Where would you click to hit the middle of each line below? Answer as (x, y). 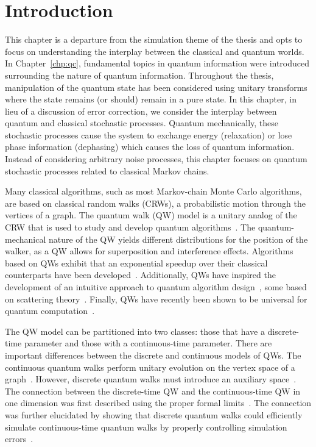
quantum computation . (50, 311)
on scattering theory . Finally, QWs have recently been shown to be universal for (156, 299)
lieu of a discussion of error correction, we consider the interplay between (141, 111)
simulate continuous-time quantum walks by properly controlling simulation (146, 427)
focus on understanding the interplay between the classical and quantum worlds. (155, 51)
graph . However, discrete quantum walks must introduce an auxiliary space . (151, 379)
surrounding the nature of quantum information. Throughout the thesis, (139, 75)
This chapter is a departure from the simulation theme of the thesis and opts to (154, 39)
